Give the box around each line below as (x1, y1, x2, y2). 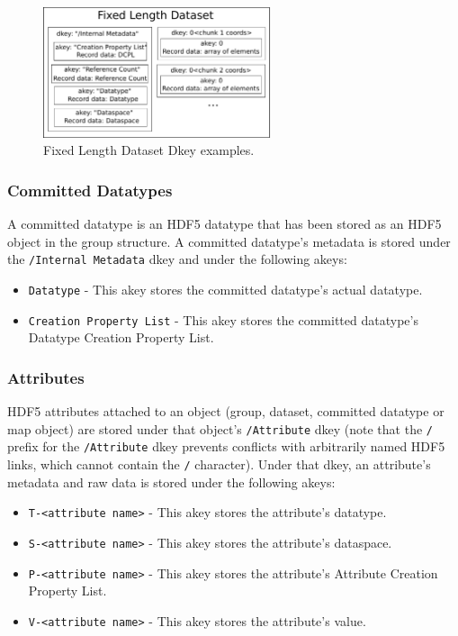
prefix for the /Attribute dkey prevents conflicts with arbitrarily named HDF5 (7, 437, 445, 456)
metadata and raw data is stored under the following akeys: (7, 472, 336, 491)
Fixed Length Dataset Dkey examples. (43, 141, 255, 159)
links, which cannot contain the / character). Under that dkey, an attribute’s (7, 455, 431, 474)
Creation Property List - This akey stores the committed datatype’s (28, 310, 418, 329)
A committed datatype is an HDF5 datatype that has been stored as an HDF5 (7, 214, 442, 233)
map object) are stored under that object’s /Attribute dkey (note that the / (7, 419, 433, 438)
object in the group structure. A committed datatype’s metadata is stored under (7, 232, 451, 250)
